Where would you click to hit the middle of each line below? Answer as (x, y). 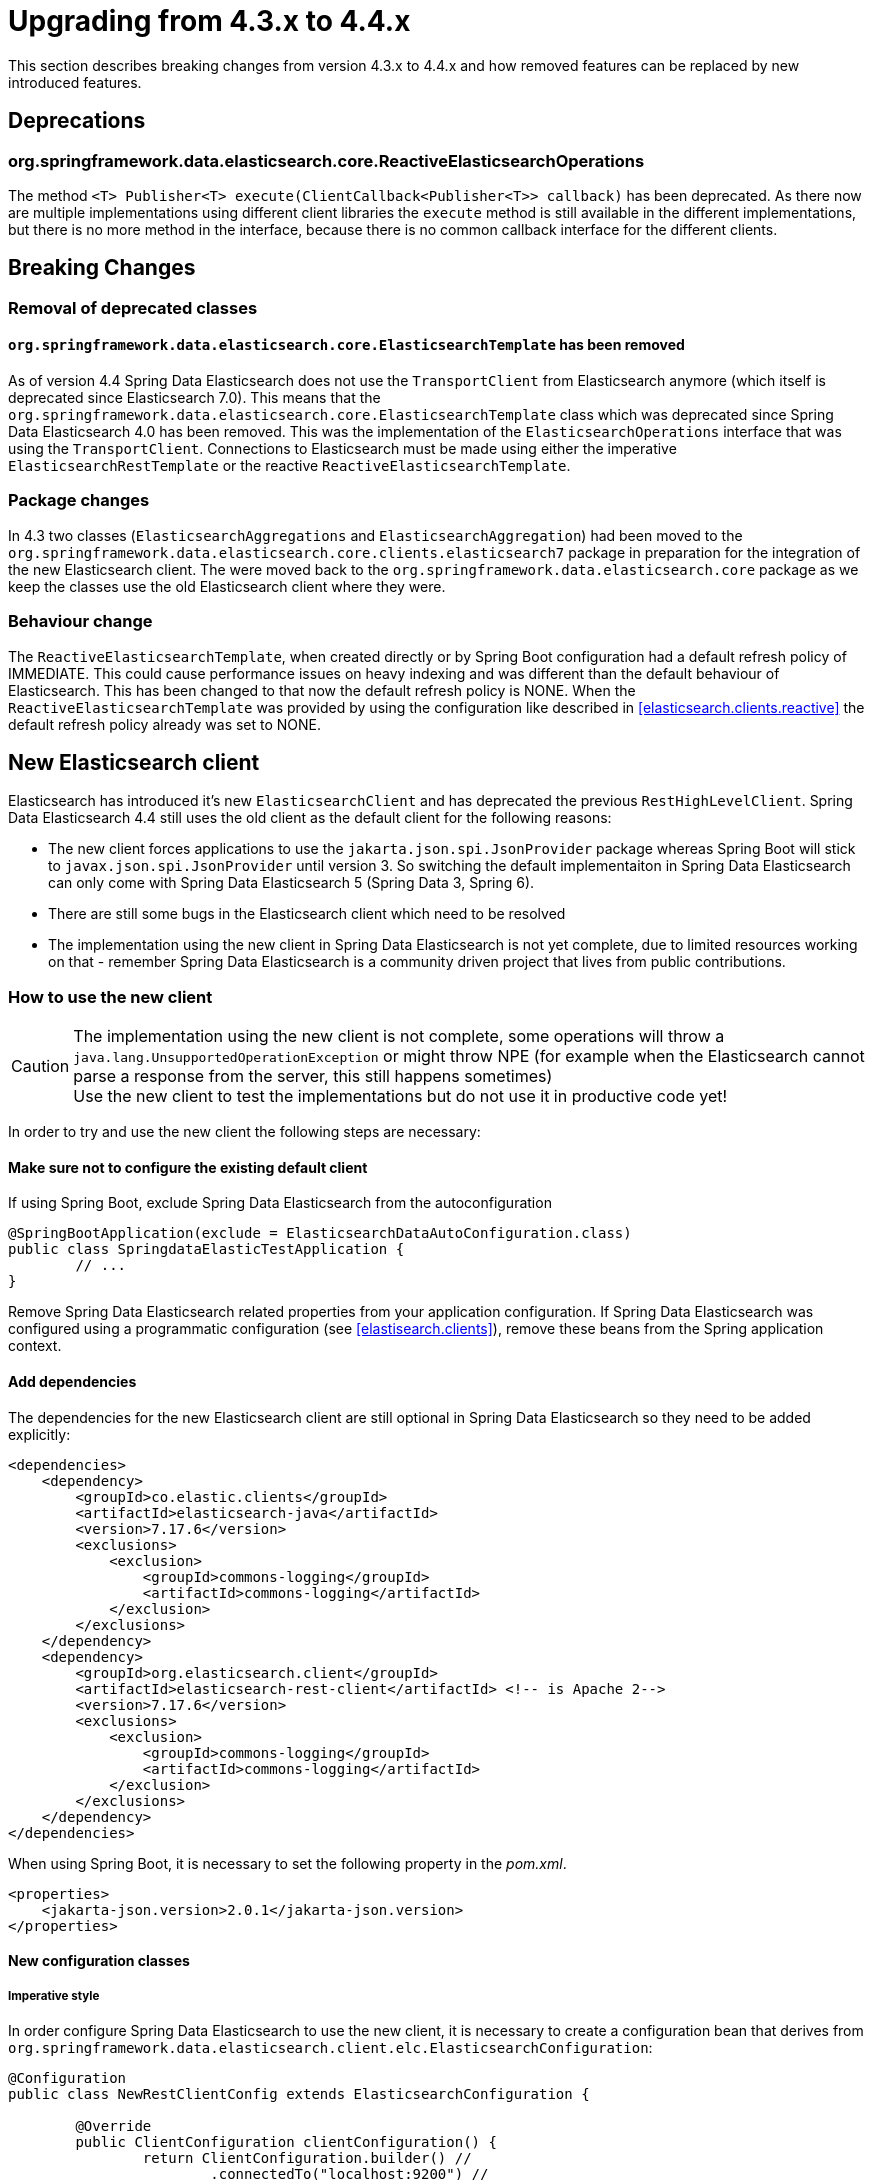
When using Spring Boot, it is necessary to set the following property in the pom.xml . (287, 1863)
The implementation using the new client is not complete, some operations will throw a (399, 1036)
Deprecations (77, 121)
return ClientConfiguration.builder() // (307, 2157)
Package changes (79, 500)
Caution (40, 1066)
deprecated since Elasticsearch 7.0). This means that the (194, 398)
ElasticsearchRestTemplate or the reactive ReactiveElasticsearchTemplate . (289, 466)
